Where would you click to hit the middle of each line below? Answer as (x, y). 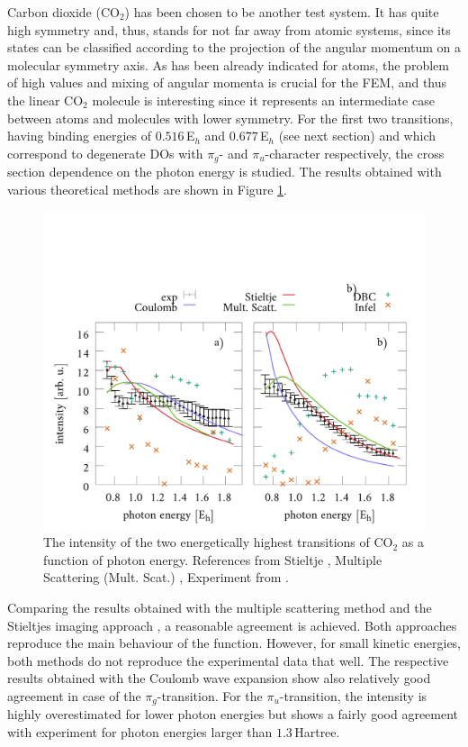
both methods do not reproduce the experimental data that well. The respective (228, 660)
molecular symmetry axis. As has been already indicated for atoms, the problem (228, 64)
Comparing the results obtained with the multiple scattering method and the (220, 607)
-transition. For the (210, 695)
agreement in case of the (74, 695)
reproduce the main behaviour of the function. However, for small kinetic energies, (234, 643)
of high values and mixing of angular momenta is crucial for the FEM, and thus (227, 82)
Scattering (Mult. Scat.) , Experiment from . (166, 577)
